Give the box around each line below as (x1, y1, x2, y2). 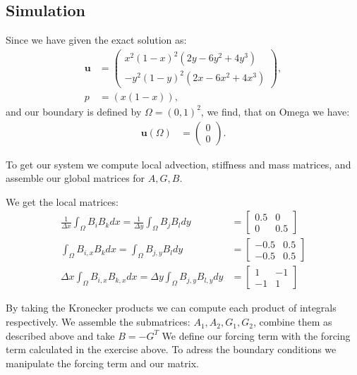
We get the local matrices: (6, 194, 119, 209)
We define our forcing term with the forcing (162, 328, 351, 343)
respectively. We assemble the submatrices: (6, 314, 190, 329)
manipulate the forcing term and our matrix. (6, 355, 199, 370)
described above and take (6, 328, 115, 343)
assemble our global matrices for (6, 171, 145, 185)
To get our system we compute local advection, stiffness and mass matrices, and (6, 156, 351, 171)
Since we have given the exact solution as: (6, 32, 187, 47)
